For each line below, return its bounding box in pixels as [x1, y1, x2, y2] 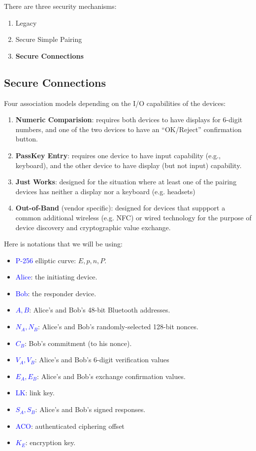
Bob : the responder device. [15, 288, 96, 298]
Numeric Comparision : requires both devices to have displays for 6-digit [15, 114, 243, 125]
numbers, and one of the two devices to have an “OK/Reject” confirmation [15, 124, 242, 134]
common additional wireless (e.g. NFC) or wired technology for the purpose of [15, 212, 252, 222]
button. [15, 134, 38, 144]
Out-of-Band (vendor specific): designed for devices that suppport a [15, 203, 225, 213]
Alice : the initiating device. [15, 272, 97, 282]
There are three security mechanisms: [4, 1, 117, 11]
